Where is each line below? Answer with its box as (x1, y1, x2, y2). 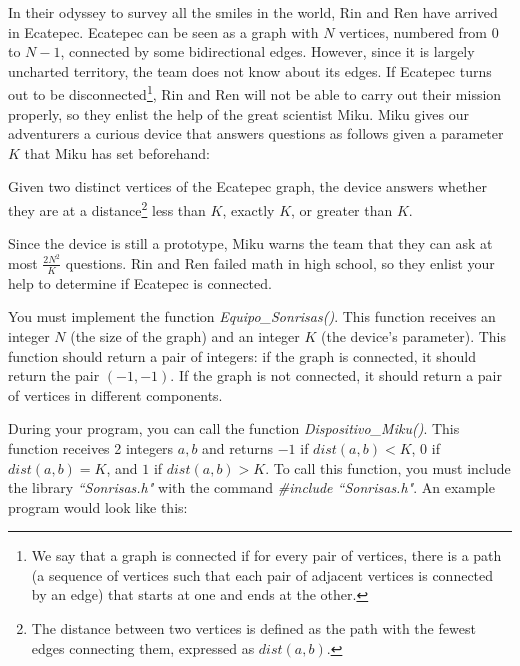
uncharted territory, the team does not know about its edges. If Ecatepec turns (8, 60, 492, 81)
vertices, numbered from (339, 21, 488, 42)
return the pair (8, 365, 100, 386)
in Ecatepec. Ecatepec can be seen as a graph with (8, 21, 319, 42)
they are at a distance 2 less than (8, 197, 206, 220)
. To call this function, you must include (265, 457, 511, 478)
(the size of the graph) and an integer (70, 325, 300, 346)
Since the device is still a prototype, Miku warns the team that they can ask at (8, 233, 493, 254)
